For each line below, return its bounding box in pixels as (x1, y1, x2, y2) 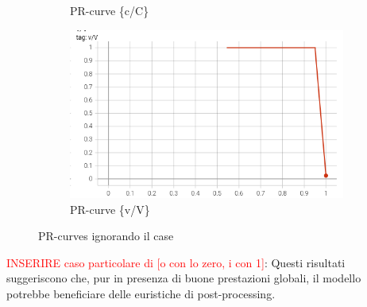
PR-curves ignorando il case (38, 227, 174, 244)
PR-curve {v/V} (70, 200, 150, 217)
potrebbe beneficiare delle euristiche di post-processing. (6, 285, 276, 301)
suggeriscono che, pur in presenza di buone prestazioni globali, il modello (6, 270, 361, 286)
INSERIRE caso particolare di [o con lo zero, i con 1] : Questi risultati (6, 254, 346, 270)
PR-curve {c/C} (70, 2, 149, 18)
